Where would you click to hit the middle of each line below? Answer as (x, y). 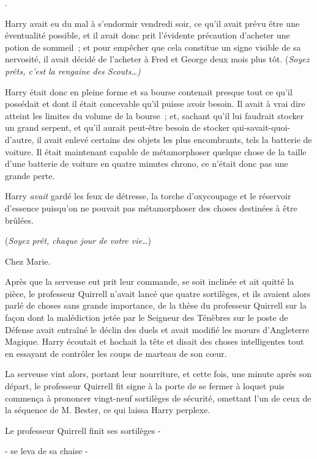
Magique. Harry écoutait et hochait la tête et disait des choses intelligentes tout (155, 341)
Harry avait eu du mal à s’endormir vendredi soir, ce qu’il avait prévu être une (152, 23)
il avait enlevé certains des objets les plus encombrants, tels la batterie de (174, 139)
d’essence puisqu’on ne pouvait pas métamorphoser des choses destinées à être (151, 207)
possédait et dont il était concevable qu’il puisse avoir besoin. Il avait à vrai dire (155, 104)
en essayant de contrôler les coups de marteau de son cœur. (116, 353)
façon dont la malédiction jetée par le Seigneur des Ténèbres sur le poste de (147, 318)
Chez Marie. (28, 261)
